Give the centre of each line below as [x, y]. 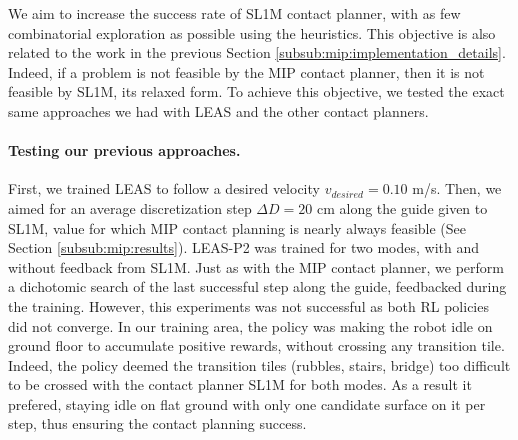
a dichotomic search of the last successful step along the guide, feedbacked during [257, 286]
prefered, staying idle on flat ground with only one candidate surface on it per [247, 403]
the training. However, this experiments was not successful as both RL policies [248, 305]
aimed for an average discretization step [130, 207]
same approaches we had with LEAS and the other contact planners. [218, 110]
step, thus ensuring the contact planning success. [157, 423]
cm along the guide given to [402, 207]
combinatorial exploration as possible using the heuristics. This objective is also [252, 32]
